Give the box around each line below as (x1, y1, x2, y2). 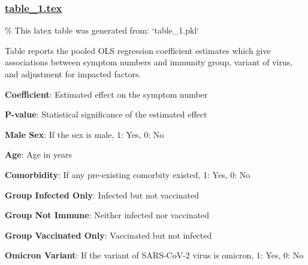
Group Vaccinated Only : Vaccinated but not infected (5, 228, 212, 241)
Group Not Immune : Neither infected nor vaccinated (5, 209, 209, 221)
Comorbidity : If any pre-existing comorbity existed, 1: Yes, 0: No (5, 168, 250, 180)
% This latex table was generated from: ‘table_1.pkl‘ (5, 24, 200, 37)
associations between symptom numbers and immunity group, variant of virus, (5, 56, 293, 68)
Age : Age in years (5, 148, 73, 161)
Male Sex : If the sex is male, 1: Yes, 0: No (5, 128, 164, 140)
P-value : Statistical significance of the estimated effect (5, 108, 207, 121)
